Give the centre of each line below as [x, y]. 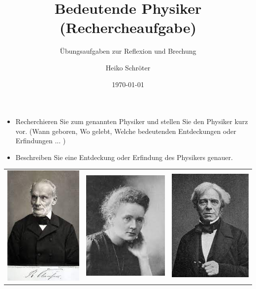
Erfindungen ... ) [41, 141]
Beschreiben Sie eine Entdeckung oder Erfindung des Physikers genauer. [124, 157]
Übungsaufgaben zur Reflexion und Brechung [128, 51]
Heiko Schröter [128, 67]
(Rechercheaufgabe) [128, 27]
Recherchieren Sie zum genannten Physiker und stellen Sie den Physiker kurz [132, 121]
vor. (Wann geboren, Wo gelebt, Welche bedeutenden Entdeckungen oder [126, 131]
